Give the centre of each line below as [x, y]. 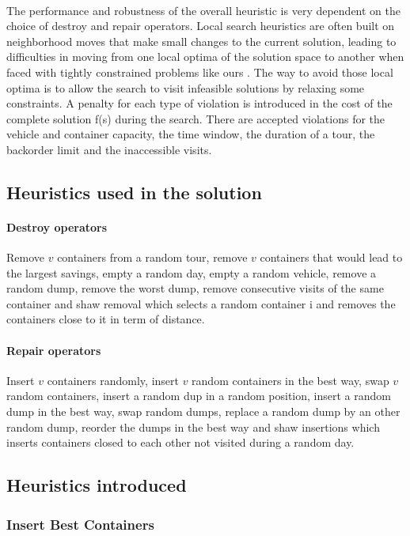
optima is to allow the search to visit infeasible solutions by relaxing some [186, 87]
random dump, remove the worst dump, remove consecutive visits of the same [195, 288]
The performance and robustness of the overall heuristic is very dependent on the [204, 10]
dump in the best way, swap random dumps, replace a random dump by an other [203, 411]
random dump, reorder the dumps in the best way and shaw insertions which [193, 427]
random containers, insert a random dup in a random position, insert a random [199, 396]
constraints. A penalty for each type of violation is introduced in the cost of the [199, 103]
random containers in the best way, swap [290, 380]
